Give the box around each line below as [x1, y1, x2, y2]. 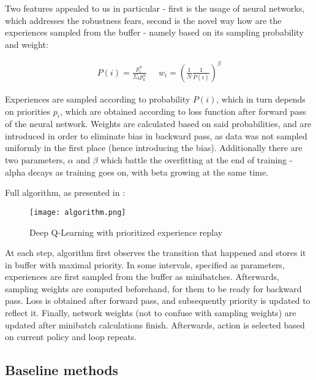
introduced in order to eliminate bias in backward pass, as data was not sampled [5, 129, 307, 142]
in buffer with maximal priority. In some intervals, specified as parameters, [5, 258, 285, 271]
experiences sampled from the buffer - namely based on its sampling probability [5, 26, 304, 39]
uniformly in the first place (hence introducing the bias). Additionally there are [5, 141, 303, 154]
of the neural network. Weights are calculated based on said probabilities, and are [5, 117, 312, 130]
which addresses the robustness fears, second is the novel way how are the [5, 14, 282, 26]
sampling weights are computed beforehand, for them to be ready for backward [5, 282, 302, 295]
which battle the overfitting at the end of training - [100, 153, 293, 166]
